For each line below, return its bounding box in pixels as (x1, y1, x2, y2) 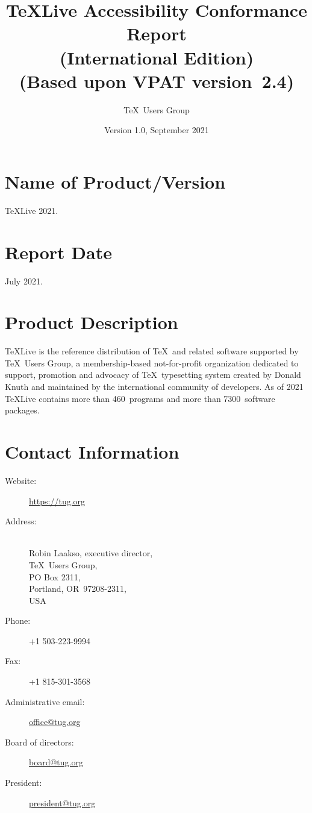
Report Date (5, 239, 112, 264)
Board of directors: (5, 735, 74, 748)
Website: (5, 474, 37, 486)
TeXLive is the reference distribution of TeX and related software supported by (5, 345, 299, 357)
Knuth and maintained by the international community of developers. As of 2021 (5, 380, 304, 393)
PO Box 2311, (29, 570, 81, 583)
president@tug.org (29, 796, 96, 809)
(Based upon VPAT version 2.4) (19, 68, 295, 93)
